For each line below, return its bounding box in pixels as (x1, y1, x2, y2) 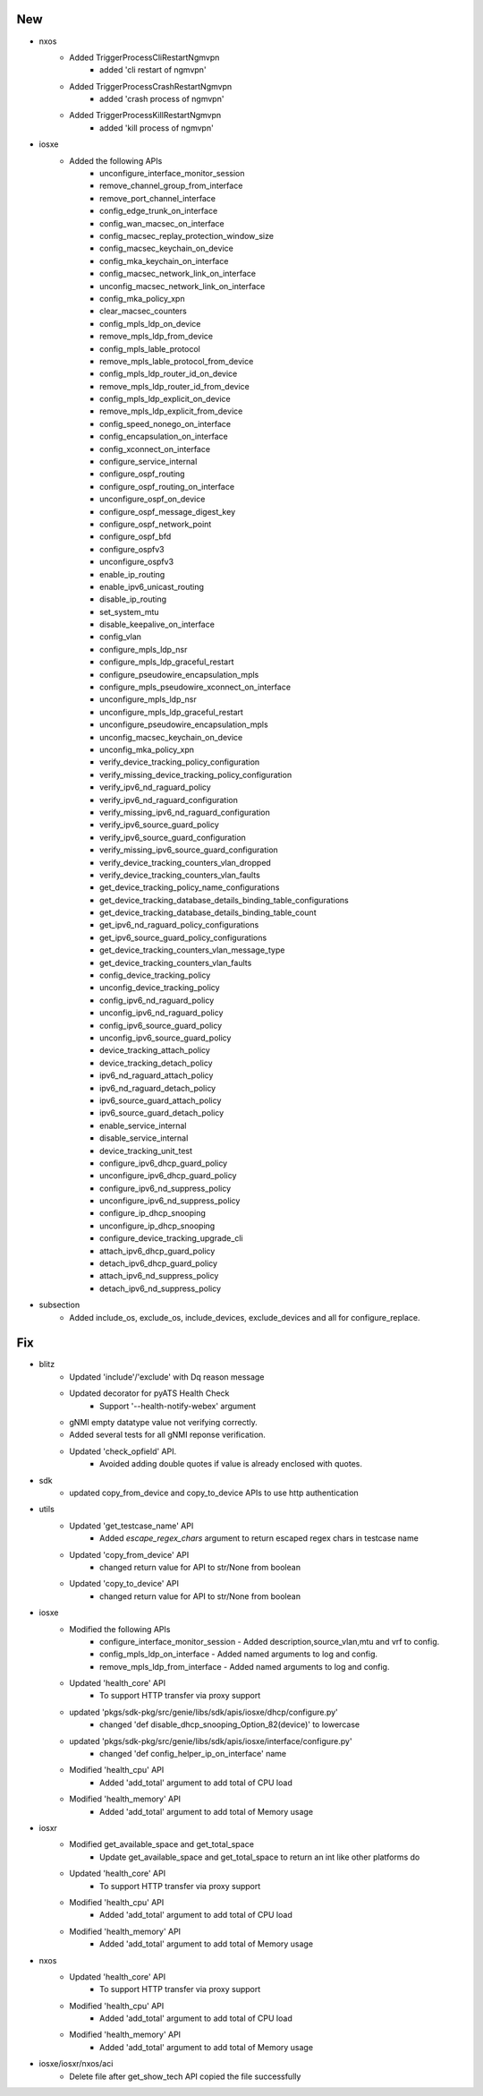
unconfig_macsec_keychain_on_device (99, 731, 243, 742)
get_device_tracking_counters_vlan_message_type (99, 945, 285, 955)
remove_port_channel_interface (99, 192, 216, 203)
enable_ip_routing (99, 569, 165, 579)
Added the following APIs (69, 155, 163, 166)
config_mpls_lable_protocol (99, 343, 201, 354)
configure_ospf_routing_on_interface (99, 481, 235, 492)
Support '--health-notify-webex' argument (99, 1400, 257, 1411)
